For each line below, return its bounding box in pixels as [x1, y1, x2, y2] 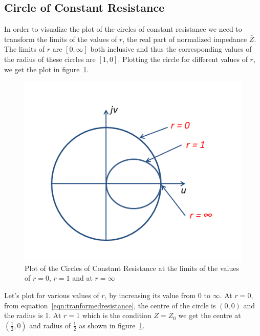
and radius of [29, 320, 71, 330]
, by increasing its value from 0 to [104, 289, 210, 300]
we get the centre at [178, 310, 241, 321]
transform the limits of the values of [4, 33, 117, 44]
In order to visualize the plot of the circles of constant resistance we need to [4, 24, 242, 34]
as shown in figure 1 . [79, 320, 145, 330]
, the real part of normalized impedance [122, 33, 247, 44]
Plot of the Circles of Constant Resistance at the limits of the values [25, 262, 239, 273]
